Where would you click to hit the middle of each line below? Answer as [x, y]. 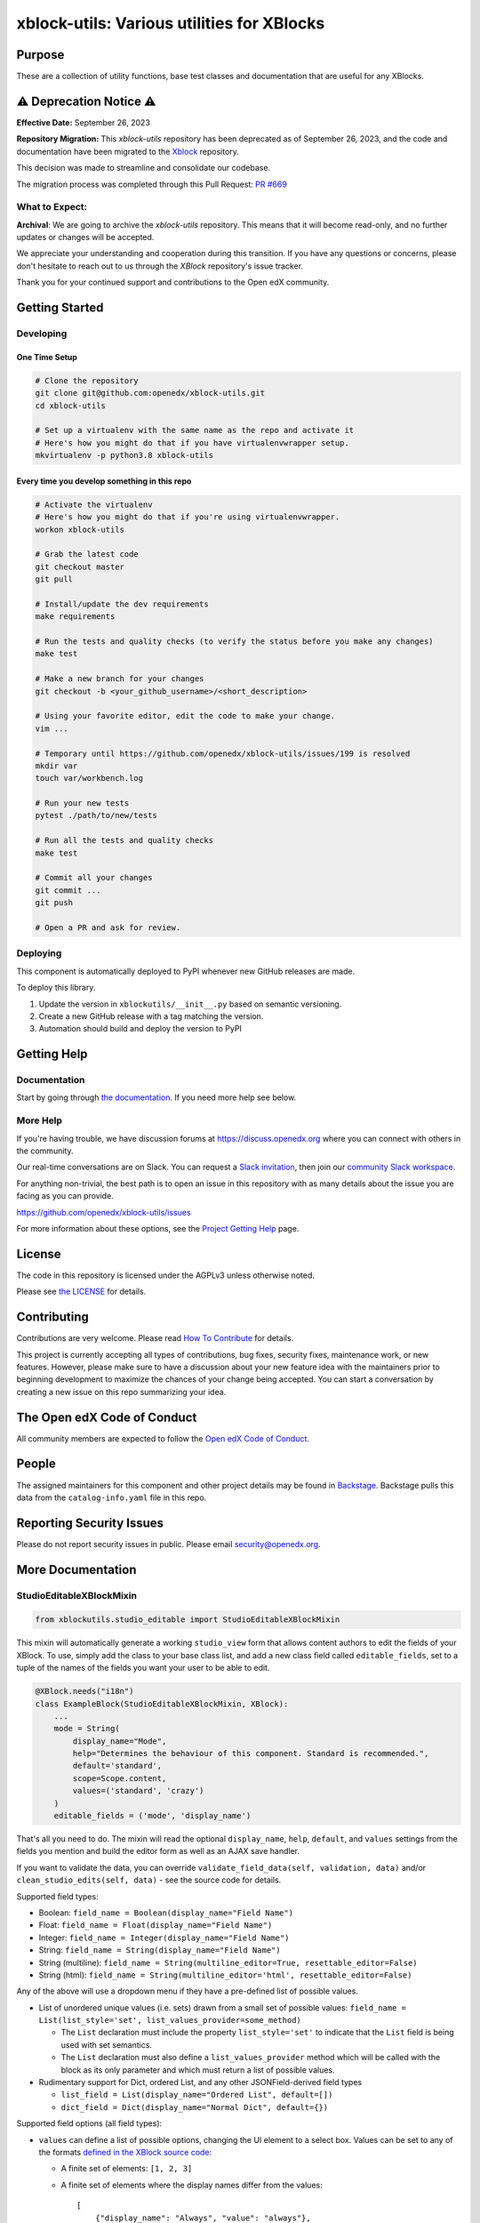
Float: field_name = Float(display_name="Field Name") [156, 1925]
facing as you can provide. [65, 1196]
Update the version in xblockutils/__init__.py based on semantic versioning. [190, 1004]
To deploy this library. [56, 988]
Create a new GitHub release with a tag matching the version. [151, 1016]
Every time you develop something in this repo [104, 481]
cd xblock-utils [71, 405]
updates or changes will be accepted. [85, 237]
